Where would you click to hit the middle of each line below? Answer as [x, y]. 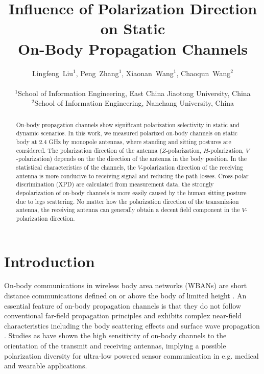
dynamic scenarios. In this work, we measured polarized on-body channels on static [127, 133]
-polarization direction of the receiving [192, 167]
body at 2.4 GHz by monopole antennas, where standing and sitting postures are [124, 141]
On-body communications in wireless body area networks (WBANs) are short [126, 285]
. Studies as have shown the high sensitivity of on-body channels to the [115, 335]
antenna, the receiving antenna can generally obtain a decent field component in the [128, 210]
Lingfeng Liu [53, 73]
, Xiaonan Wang [148, 73]
